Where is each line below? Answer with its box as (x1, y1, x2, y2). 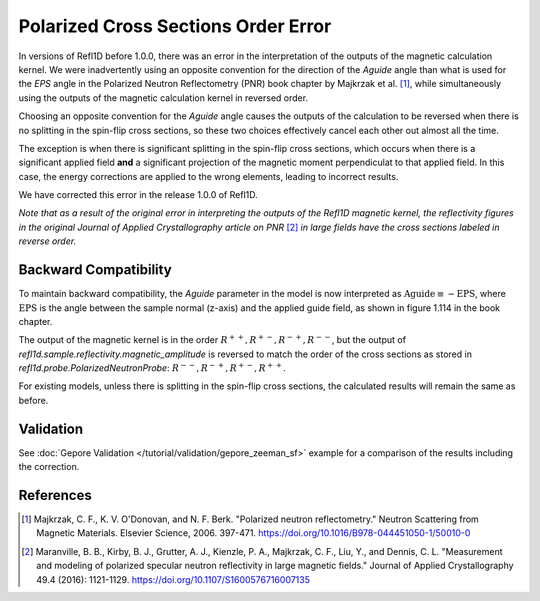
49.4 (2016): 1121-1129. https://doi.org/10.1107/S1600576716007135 (36, 573, 310, 585)
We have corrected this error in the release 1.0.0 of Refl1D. (18, 189, 259, 201)
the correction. (18, 461, 80, 473)
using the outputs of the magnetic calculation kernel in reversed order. (18, 91, 309, 104)
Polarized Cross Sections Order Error (18, 15, 332, 37)
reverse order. (18, 235, 77, 247)
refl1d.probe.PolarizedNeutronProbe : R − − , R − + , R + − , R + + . (18, 361, 287, 374)
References (18, 486, 92, 504)
